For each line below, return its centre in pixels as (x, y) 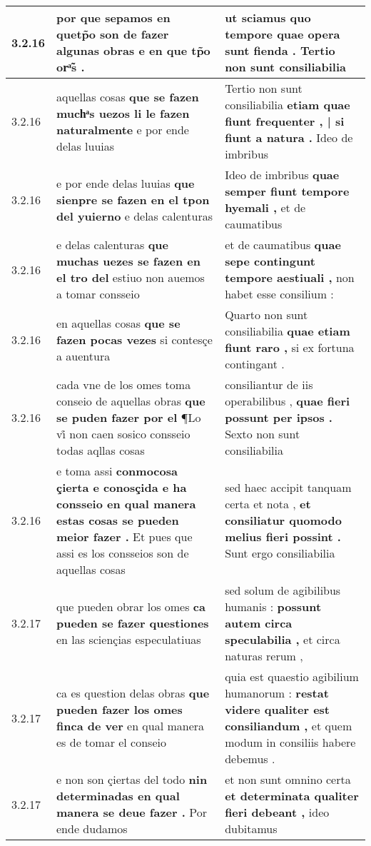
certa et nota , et (268, 504)
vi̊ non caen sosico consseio (123, 434)
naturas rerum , (264, 656)
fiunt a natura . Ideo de (289, 137)
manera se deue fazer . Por (132, 812)
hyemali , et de (265, 207)
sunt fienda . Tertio (280, 50)
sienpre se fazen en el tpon (133, 199)
